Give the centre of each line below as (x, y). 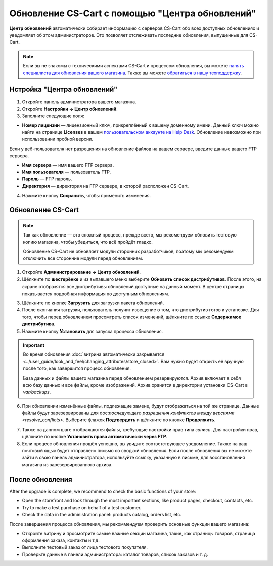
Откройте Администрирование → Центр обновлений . (81, 272)
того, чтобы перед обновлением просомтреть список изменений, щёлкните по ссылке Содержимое (132, 317)
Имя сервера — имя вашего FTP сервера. (68, 165)
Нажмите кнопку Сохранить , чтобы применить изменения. (86, 196)
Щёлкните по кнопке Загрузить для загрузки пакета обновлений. (93, 303)
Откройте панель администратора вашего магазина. (79, 102)
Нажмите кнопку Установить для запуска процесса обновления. (93, 331)
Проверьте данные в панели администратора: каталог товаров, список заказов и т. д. (115, 554)
